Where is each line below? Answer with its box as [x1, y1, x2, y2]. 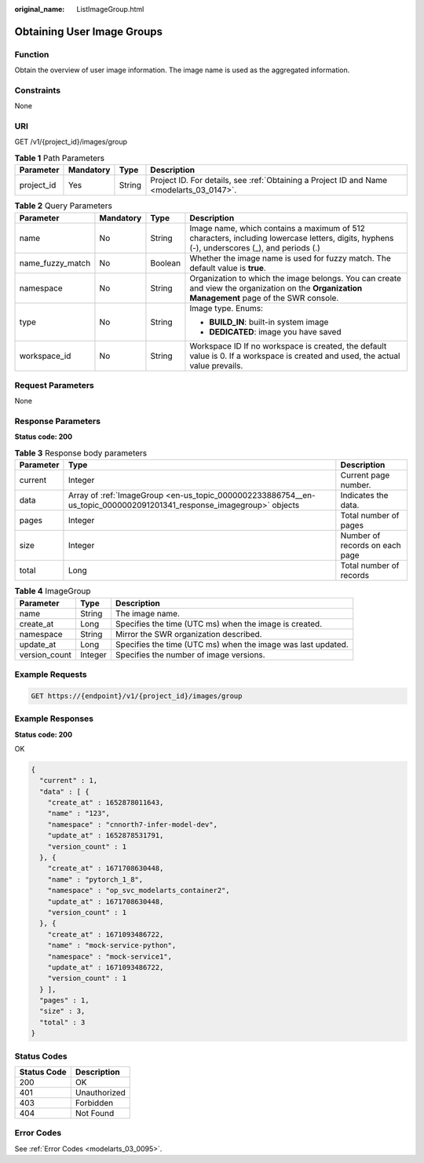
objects [272, 499, 300, 510]
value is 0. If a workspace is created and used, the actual [189, 350, 400, 361]
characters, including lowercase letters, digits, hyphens [189, 232, 394, 243]
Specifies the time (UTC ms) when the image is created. [115, 618, 322, 629]
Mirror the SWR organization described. [115, 628, 262, 639]
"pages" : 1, [39, 996, 90, 1005]
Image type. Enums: [189, 302, 263, 313]
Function [14, 49, 49, 60]
